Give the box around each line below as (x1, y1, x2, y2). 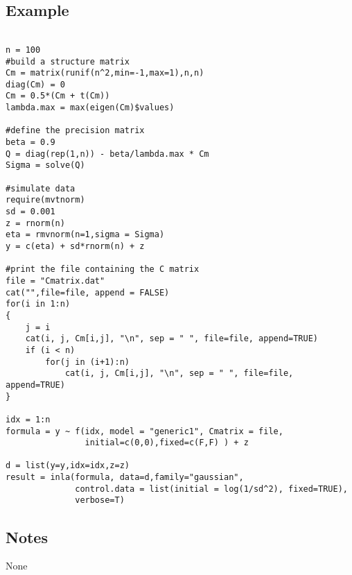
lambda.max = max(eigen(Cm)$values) (6, 103, 175, 113)
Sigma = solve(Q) (6, 160, 85, 171)
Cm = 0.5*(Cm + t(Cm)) (6, 91, 110, 101)
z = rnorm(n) (6, 218, 65, 228)
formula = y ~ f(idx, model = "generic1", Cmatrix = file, (6, 426, 283, 436)
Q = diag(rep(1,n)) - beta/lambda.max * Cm (6, 148, 209, 159)
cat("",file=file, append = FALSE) (6, 287, 170, 298)
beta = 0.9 (6, 137, 55, 148)
